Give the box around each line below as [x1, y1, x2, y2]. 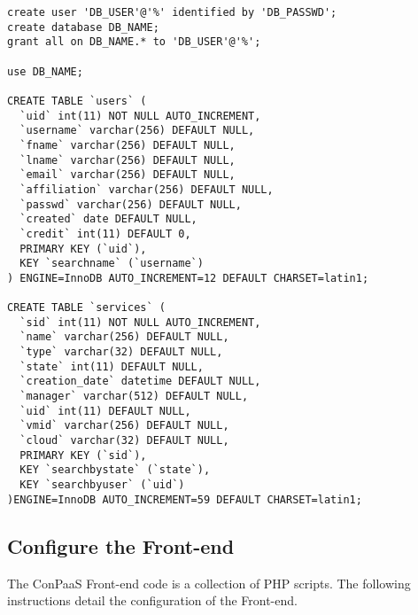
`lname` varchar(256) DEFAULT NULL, [19, 153, 236, 167]
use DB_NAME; [7, 65, 83, 78]
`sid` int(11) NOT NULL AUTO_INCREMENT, [19, 315, 261, 329]
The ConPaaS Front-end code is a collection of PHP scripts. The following [7, 573, 411, 592]
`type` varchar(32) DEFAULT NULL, [19, 346, 223, 359]
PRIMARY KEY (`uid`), [19, 242, 147, 255]
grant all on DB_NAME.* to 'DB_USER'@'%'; [7, 35, 261, 49]
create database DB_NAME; [7, 20, 159, 34]
